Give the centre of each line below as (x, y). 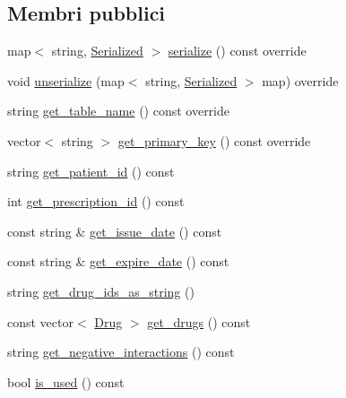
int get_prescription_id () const (96, 201)
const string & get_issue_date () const (115, 231)
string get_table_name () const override (119, 111)
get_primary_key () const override (214, 140)
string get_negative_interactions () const (121, 352)
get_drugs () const (199, 321)
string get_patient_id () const (91, 171)
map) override (300, 80)
